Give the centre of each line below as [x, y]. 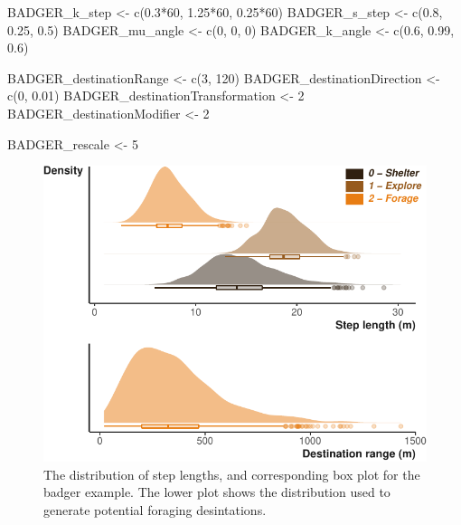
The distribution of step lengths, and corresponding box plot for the [232, 474]
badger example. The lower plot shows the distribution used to [217, 492]
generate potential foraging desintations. [155, 509]
